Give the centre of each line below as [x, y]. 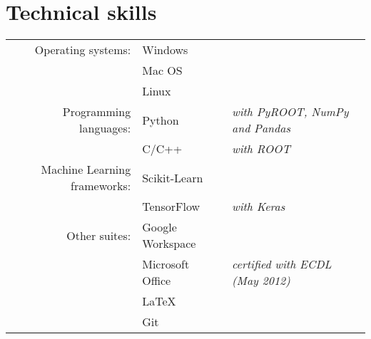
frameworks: [101, 186]
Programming [97, 112]
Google [159, 227]
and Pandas [261, 128]
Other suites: [99, 235]
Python [161, 120]
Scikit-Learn [173, 177]
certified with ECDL [282, 264]
